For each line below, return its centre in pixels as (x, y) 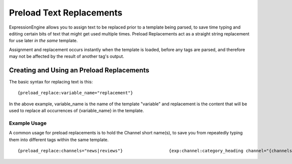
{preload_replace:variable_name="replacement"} (75, 93)
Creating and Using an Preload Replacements (79, 70)
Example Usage (28, 123)
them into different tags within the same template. (59, 139)
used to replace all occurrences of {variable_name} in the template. (76, 111)
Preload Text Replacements (66, 13)
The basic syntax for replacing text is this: (51, 82)
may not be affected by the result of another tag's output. (66, 56)
